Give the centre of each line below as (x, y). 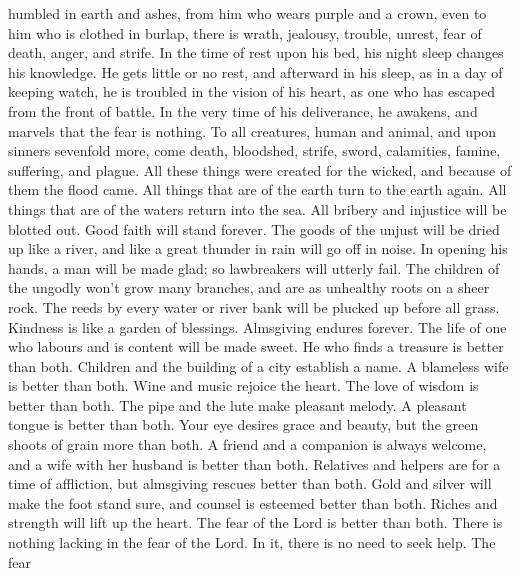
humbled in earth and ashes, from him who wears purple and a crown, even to (247, 13)
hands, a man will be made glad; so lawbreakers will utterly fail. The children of (254, 267)
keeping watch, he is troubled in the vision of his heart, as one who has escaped (252, 91)
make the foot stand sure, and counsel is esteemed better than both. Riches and (253, 502)
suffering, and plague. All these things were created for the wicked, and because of (260, 169)
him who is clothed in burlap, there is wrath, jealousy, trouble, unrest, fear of (245, 32)
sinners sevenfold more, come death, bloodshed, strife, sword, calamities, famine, (254, 150)
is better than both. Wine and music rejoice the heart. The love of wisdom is (243, 385)
